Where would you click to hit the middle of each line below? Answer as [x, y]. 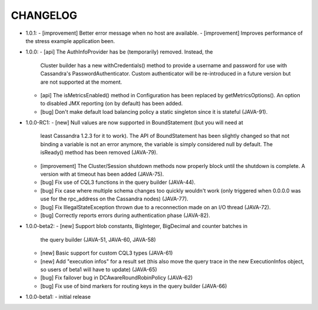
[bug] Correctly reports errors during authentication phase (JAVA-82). [125, 215]
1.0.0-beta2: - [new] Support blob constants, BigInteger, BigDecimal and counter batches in [136, 226]
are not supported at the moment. [81, 82]
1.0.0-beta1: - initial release [58, 297]
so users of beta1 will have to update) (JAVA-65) [99, 269]
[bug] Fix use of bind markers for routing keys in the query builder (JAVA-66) [134, 286]
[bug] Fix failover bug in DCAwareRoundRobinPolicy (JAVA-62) [117, 278]
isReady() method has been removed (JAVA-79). [99, 153]
